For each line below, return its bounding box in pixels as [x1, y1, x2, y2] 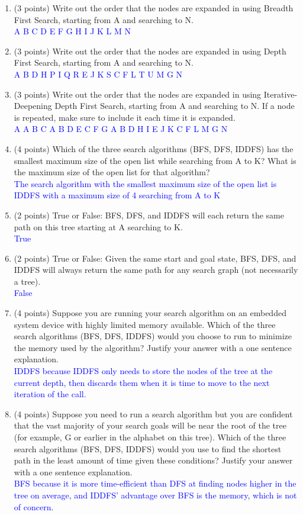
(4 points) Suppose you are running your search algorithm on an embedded [14, 307, 286, 319]
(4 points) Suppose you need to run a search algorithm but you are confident [14, 407, 293, 420]
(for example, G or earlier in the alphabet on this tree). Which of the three [14, 431, 286, 443]
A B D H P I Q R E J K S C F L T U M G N [14, 67, 183, 80]
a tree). [14, 275, 41, 287]
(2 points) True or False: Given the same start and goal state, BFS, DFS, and [14, 252, 296, 264]
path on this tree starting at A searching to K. [14, 220, 183, 233]
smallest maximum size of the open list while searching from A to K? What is [14, 154, 296, 166]
